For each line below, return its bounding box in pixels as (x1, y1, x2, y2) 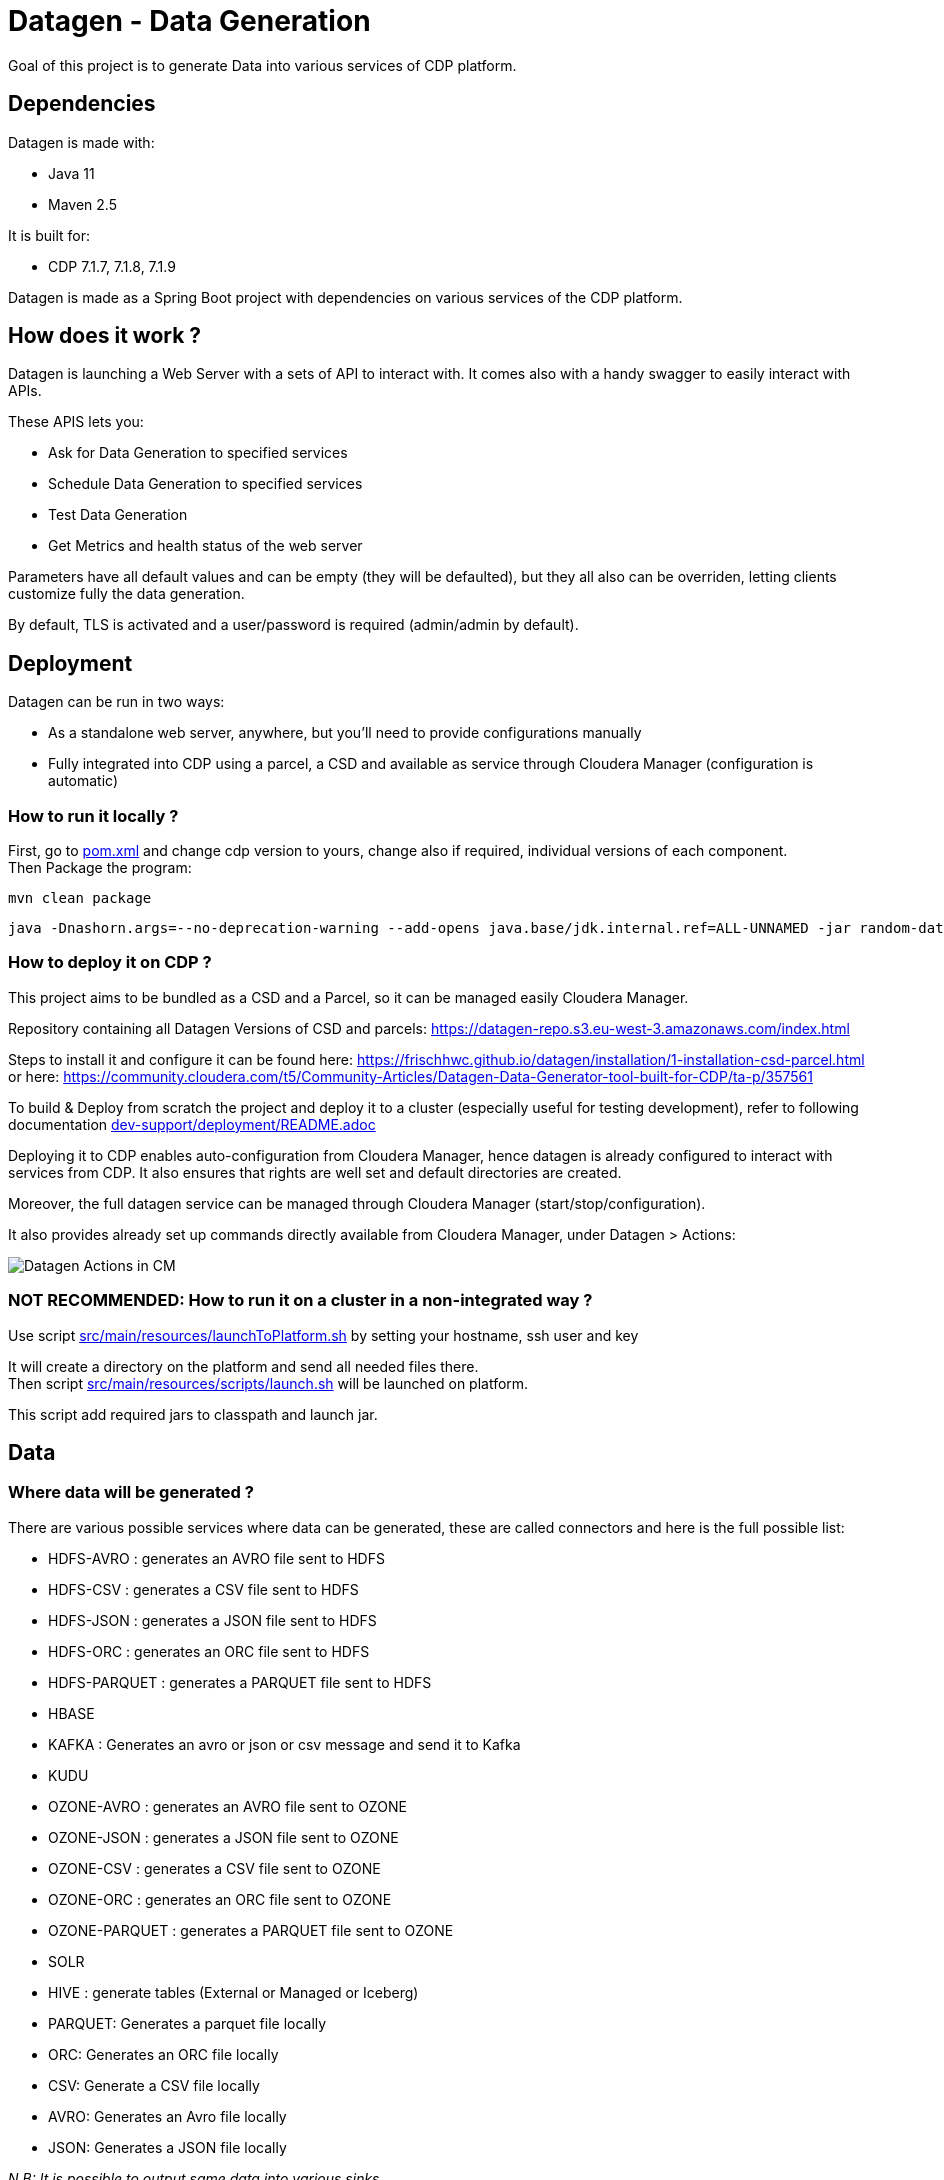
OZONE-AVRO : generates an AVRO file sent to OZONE (48, 1797, 407, 1815)
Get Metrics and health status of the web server (48, 537, 363, 555)
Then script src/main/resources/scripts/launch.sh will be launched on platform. (8, 1374, 529, 1392)
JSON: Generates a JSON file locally (48, 2138, 287, 2156)
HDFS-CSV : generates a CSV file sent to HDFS (48, 1580, 359, 1598)
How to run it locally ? (8, 805, 179, 826)
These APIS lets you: (8, 413, 144, 431)
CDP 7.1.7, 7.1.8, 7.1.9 (48, 257, 176, 275)
